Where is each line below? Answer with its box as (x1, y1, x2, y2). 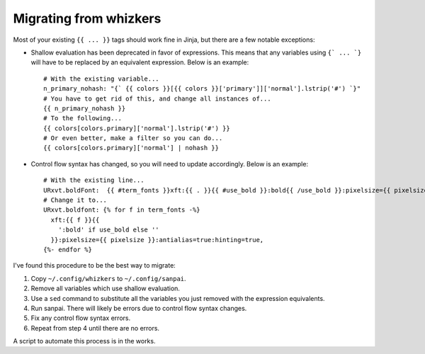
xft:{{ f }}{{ (50, 216, 100, 224)
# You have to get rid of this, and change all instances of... (43, 94, 272, 103)
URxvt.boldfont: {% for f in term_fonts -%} (43, 206, 201, 214)
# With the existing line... (43, 176, 144, 184)
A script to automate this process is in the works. (13, 337, 156, 346)
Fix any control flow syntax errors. (30, 314, 131, 322)
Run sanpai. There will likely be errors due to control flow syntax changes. (30, 304, 247, 312)
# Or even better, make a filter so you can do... (43, 135, 223, 142)
